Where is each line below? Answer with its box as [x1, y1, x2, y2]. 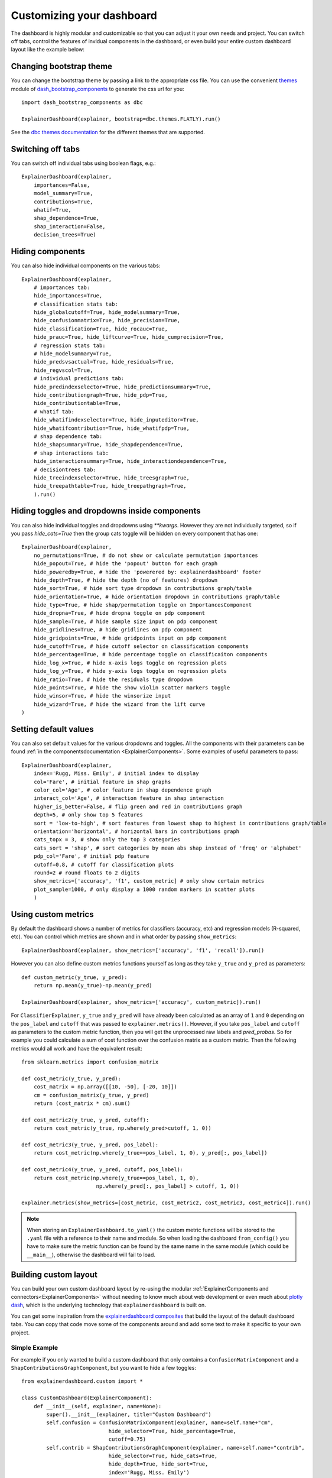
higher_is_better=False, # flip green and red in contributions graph [33, 803, 243, 810]
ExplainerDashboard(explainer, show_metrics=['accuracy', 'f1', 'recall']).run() [21, 947, 265, 954]
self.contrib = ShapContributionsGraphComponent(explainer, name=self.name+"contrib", [46, 1444, 305, 1451]
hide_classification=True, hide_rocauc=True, [33, 325, 168, 332]
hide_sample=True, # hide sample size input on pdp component [33, 618, 218, 625]
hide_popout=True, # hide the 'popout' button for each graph [33, 560, 218, 567]
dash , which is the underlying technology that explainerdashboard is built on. [11, 1301, 206, 1309]
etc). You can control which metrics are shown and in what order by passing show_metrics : [11, 933, 237, 940]
